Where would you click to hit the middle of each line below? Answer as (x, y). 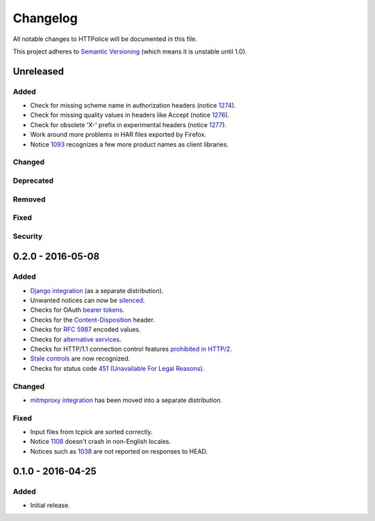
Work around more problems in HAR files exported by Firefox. (118, 135)
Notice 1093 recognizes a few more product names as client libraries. (130, 144)
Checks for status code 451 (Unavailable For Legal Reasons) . (117, 368)
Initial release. (50, 505)
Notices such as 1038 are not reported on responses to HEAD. (119, 451)
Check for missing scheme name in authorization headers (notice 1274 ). (133, 106)
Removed (29, 199)
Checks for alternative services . (76, 339)
